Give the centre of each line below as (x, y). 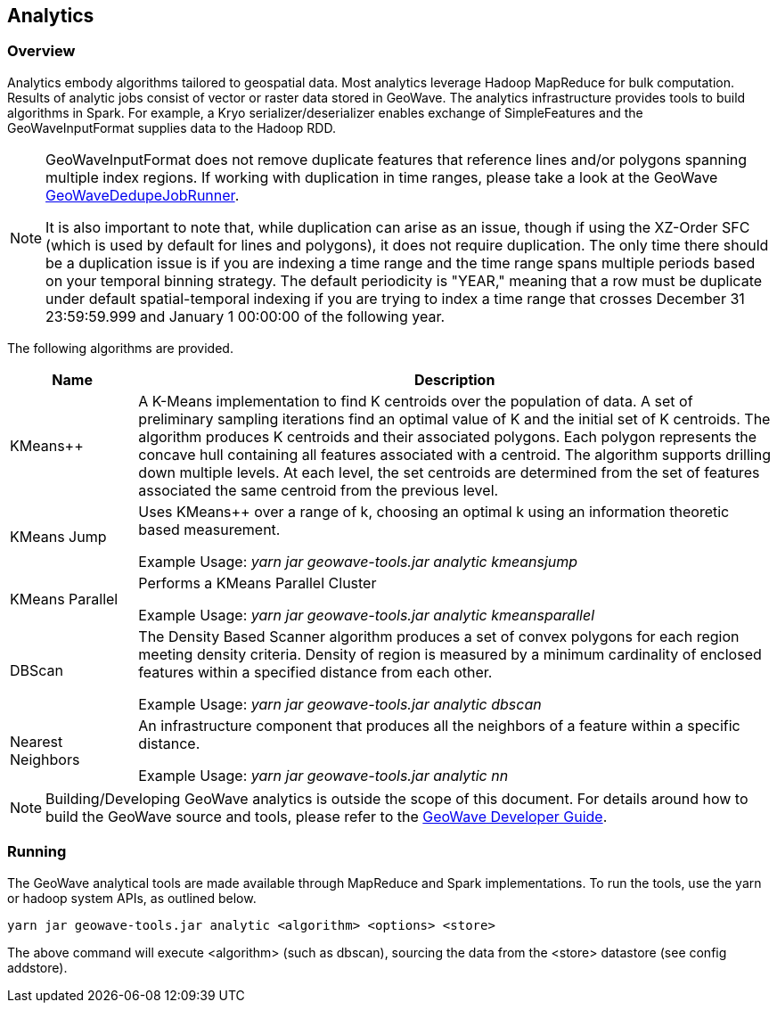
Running (37, 852)
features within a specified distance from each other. (315, 672)
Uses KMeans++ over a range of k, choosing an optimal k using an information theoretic (434, 511)
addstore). (37, 967)
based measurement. (209, 529)
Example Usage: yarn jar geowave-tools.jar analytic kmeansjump (358, 561)
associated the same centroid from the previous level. (319, 490)
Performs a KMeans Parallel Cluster (258, 583)
